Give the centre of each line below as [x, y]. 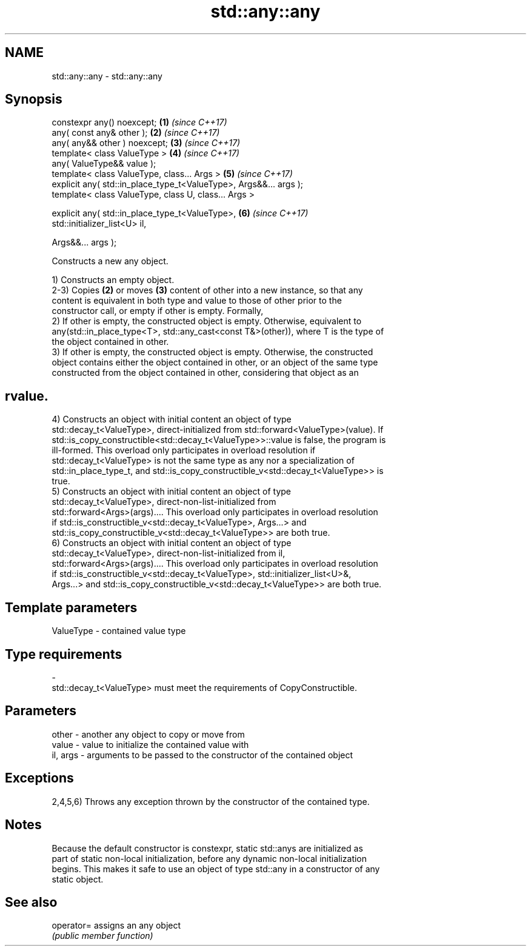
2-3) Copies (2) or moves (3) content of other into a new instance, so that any [207, 290]
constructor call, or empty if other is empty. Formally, [158, 311]
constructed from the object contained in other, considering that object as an [205, 373]
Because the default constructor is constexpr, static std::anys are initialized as [207, 848]
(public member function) [102, 936]
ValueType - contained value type [119, 631]
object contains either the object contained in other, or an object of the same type [215, 362]
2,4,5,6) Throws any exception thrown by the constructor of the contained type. [211, 801]
